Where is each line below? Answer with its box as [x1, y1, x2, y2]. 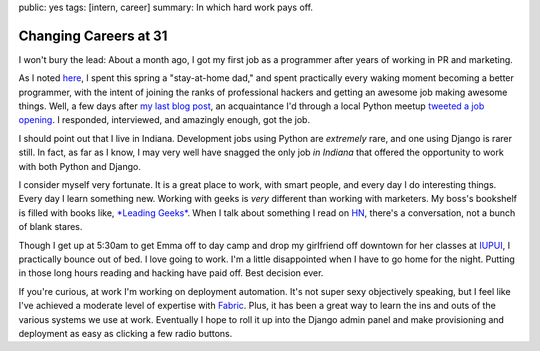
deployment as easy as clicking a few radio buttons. [18, 327, 233, 339]
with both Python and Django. [18, 160, 142, 172]
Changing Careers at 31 [18, 27, 168, 44]
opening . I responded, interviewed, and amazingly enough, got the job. [18, 114, 310, 126]
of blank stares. [18, 221, 83, 233]
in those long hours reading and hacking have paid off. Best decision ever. [18, 267, 324, 279]
